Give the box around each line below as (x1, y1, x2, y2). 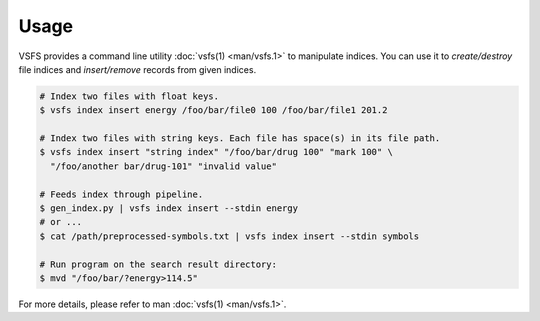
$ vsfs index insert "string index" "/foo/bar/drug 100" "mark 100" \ (39, 146, 394, 158)
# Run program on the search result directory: (39, 258, 277, 270)
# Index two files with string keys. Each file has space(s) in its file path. (39, 133, 441, 144)
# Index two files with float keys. (39, 90, 220, 102)
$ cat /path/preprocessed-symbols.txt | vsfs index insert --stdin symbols (39, 230, 420, 242)
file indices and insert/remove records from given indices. (18, 63, 257, 75)
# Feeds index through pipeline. (39, 188, 204, 200)
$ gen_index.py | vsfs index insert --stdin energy (39, 203, 299, 214)
